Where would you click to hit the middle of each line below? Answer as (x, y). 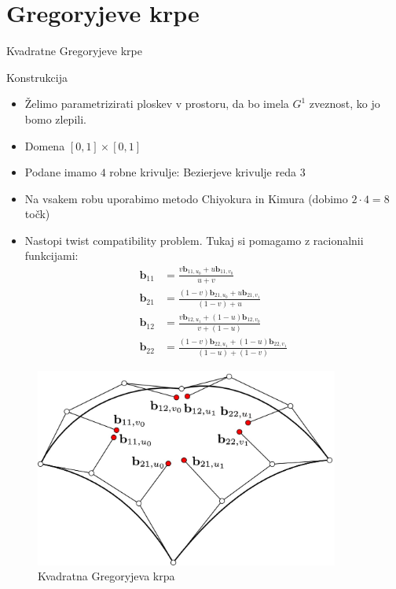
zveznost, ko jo (345, 104)
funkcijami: (51, 256)
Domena (45, 145)
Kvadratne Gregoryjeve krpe (74, 51)
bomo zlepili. (55, 119)
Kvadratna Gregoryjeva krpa (106, 576)
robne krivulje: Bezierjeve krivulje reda (203, 172)
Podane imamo (60, 172)
